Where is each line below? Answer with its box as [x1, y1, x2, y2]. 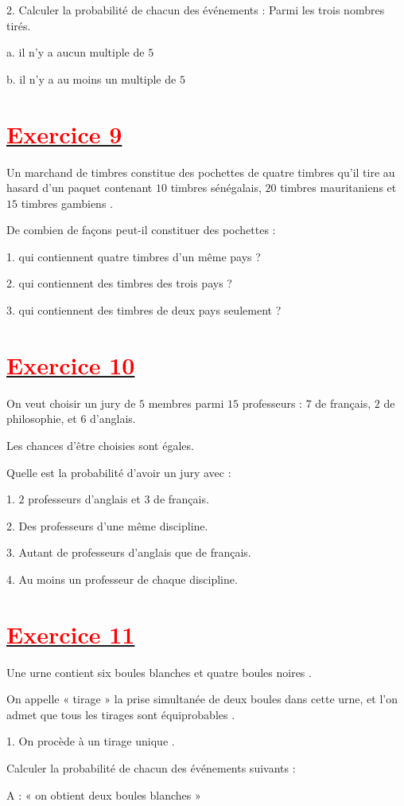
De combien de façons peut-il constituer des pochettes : [6, 221, 276, 238]
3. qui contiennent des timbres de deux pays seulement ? [6, 302, 282, 319]
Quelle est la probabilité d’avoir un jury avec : [6, 464, 231, 480]
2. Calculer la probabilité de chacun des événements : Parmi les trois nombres [6, 2, 385, 18]
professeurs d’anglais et [28, 491, 141, 507]
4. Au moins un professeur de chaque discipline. [6, 570, 238, 587]
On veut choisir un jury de [6, 394, 136, 411]
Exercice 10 [6, 348, 135, 381]
